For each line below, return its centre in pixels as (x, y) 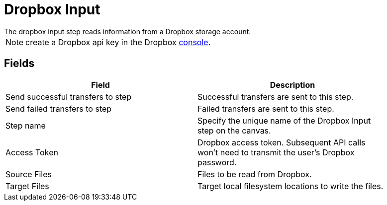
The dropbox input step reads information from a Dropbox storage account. (128, 31)
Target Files (27, 186)
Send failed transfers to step (59, 108)
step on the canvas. (234, 130)
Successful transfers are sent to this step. (276, 97)
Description (292, 85)
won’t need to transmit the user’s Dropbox (276, 152)
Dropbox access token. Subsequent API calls (282, 142)
